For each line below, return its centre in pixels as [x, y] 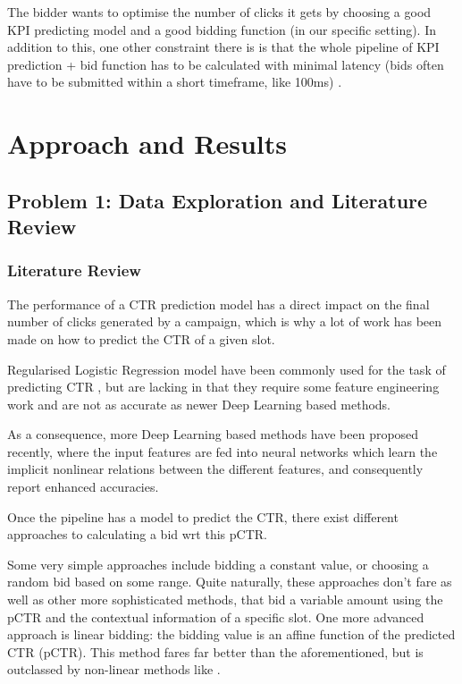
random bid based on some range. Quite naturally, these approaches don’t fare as [230, 582]
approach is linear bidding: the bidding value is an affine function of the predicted [231, 634]
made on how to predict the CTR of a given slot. [141, 338]
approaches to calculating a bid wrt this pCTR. [137, 534]
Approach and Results [147, 144]
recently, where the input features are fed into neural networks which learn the [223, 451]
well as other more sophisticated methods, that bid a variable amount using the [225, 600]
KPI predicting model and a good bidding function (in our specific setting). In [222, 29]
